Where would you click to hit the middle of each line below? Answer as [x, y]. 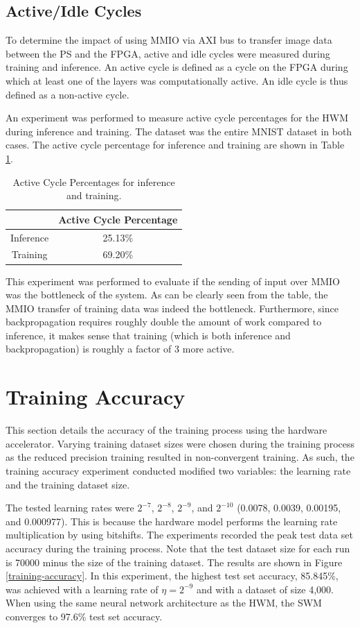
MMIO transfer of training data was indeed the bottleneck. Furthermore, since [172, 308]
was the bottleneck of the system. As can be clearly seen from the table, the [167, 295]
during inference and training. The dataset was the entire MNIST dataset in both [179, 131]
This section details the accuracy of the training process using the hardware [166, 430]
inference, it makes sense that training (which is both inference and [148, 335]
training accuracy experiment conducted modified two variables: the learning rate [178, 470]
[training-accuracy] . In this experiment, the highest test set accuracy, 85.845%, [172, 576]
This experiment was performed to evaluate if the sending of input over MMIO [173, 281]
